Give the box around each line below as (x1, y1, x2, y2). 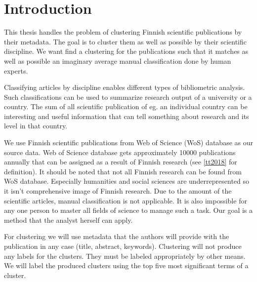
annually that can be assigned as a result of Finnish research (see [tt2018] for (4, 157, 237, 167)
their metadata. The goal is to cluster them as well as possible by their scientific (4, 36, 247, 46)
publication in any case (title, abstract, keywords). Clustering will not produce (4, 241, 242, 251)
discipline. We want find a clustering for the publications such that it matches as (4, 46, 249, 56)
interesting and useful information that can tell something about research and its (4, 111, 249, 121)
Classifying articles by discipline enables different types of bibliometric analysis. (4, 82, 245, 92)
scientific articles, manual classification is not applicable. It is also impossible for (4, 195, 247, 205)
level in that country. (4, 121, 68, 131)
